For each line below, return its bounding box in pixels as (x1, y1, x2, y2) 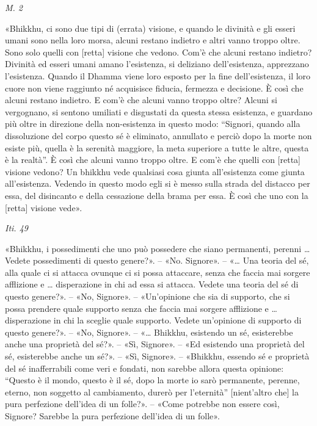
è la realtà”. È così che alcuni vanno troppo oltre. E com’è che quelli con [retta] (5, 153, 301, 166)
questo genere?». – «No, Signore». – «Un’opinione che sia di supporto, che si (5, 290, 290, 303)
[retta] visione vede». (5, 201, 82, 214)
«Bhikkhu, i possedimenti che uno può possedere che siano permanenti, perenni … (5, 242, 310, 255)
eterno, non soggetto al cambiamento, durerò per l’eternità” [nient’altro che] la (5, 385, 299, 398)
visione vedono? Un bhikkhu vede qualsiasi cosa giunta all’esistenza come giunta (5, 165, 305, 178)
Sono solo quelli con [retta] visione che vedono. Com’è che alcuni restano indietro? (5, 45, 312, 58)
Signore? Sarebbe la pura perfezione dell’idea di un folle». (5, 410, 220, 422)
